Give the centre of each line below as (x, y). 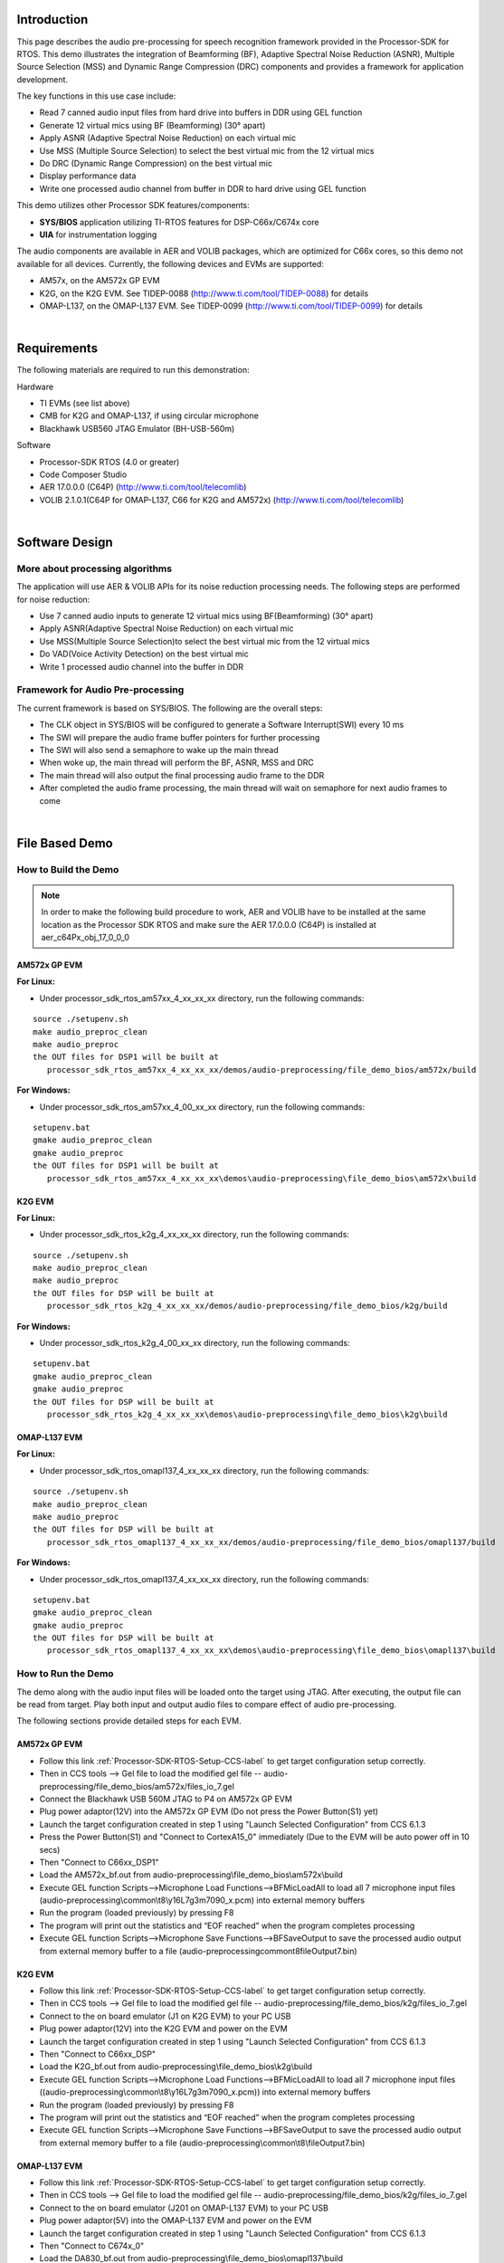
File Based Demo (65, 843)
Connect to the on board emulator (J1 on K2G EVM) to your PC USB (165, 2016)
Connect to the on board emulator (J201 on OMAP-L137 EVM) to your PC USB (184, 2208)
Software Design (65, 542)
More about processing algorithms (94, 568)
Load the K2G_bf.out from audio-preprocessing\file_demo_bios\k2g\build (176, 2067)
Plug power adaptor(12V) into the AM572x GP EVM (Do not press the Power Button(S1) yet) (209, 1811)
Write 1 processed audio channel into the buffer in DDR (142, 666)
